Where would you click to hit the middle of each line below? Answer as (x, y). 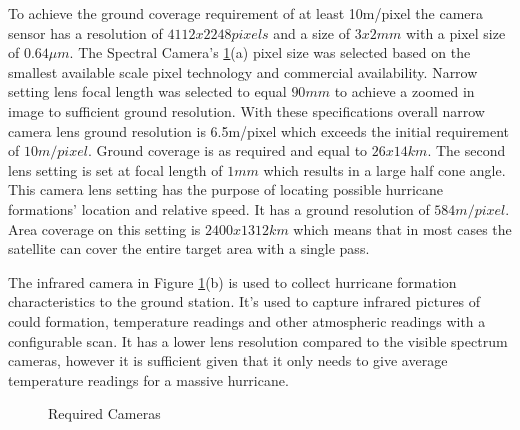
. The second (466, 150)
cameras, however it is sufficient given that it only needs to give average (228, 360)
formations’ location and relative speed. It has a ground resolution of (219, 208)
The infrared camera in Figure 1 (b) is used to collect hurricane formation (232, 281)
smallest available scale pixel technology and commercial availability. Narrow (243, 71)
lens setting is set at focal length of (115, 169)
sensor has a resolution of (85, 32)
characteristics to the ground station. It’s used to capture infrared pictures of (244, 301)
